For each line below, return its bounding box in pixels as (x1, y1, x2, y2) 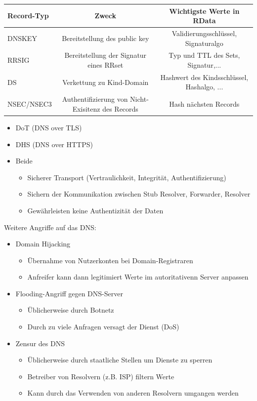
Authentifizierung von (62, 94, 128, 104)
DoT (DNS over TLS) (15, 122, 82, 132)
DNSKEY (7, 33, 37, 43)
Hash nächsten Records (169, 99, 240, 109)
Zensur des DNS (15, 338, 65, 348)
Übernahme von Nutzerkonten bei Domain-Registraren (27, 255, 193, 265)
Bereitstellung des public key (62, 33, 149, 43)
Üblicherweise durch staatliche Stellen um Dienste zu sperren (27, 355, 213, 365)
